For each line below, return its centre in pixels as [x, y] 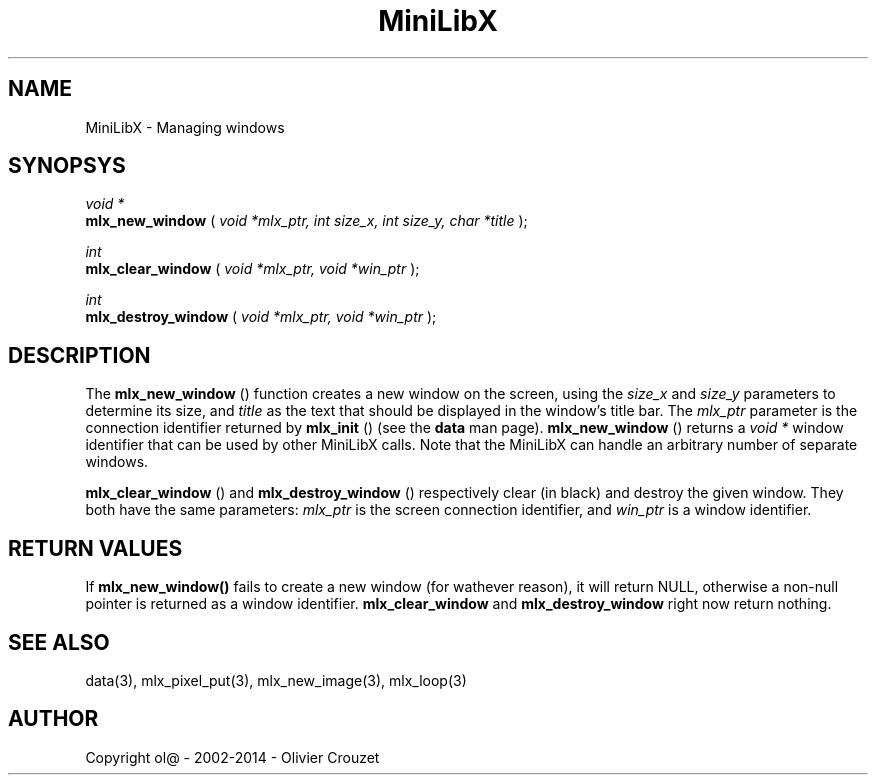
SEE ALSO [59, 642]
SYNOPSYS [67, 166]
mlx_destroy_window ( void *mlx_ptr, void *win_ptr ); [261, 317]
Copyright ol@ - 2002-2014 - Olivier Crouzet [232, 757]
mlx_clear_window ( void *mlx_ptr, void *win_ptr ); [252, 269]
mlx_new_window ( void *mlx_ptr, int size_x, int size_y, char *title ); [306, 221]
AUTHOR [53, 719]
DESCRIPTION [79, 355]
